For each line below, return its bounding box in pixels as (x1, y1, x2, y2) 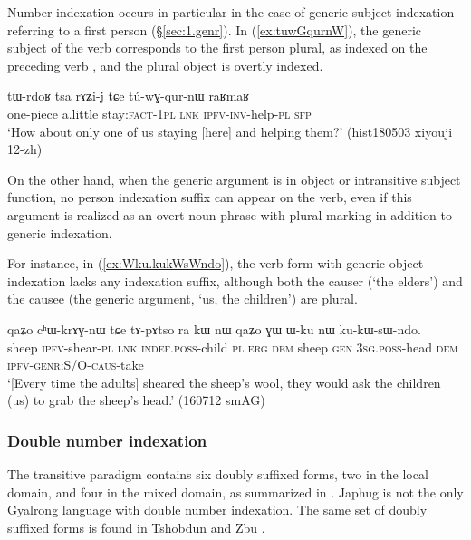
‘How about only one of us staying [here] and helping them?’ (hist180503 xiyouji (7, 121, 453, 140)
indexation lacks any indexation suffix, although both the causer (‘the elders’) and (7, 271, 463, 290)
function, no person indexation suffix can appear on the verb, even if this (7, 188, 412, 207)
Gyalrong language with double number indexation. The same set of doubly (7, 500, 428, 519)
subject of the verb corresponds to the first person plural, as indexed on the (7, 38, 428, 57)
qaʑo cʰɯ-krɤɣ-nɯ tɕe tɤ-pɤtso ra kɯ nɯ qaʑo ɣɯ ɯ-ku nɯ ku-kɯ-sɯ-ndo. (7, 319, 421, 338)
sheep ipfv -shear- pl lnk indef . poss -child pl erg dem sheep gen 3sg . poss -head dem (7, 337, 458, 356)
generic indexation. (7, 223, 112, 242)
